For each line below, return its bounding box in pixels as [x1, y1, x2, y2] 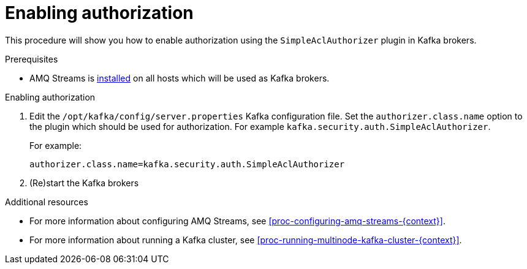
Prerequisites [5, 53, 58, 64]
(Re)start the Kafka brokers [29, 177, 139, 188]
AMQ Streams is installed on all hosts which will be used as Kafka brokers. [29, 72, 330, 83]
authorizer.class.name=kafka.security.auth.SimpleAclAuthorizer [29, 159, 345, 169]
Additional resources [5, 196, 88, 207]
